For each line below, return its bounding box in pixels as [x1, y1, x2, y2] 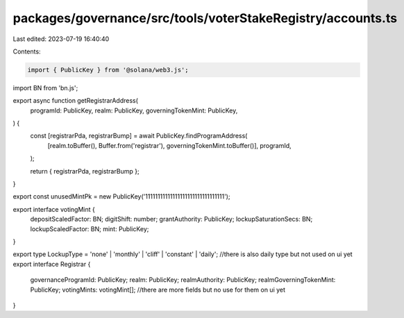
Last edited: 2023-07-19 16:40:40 [12, 35, 110, 43]
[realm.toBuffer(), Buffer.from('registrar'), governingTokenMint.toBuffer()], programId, [47, 141, 292, 149]
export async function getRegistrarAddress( [12, 97, 139, 105]
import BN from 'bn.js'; [12, 83, 78, 92]
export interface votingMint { [12, 205, 95, 213]
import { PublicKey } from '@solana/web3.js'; [27, 66, 189, 74]
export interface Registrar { [12, 260, 91, 268]
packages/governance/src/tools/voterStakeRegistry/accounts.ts [12, 10, 398, 26]
